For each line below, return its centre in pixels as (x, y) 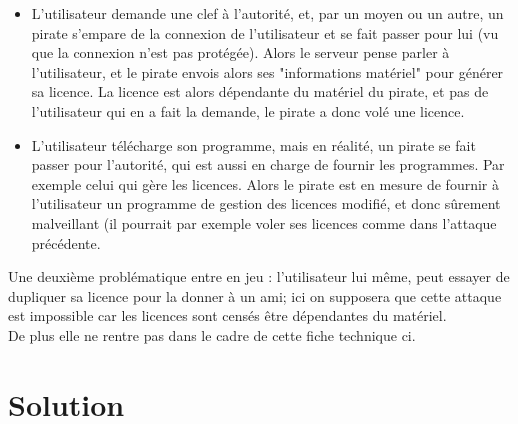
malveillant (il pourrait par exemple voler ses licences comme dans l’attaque (264, 222)
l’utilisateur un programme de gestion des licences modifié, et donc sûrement (266, 203)
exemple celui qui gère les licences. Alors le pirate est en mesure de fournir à (265, 183)
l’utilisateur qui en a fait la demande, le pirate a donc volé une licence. (248, 110)
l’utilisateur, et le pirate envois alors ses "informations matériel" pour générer (267, 71)
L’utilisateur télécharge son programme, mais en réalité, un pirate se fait (253, 144)
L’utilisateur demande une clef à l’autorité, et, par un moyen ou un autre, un (267, 13)
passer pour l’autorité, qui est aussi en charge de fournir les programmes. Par (268, 164)
